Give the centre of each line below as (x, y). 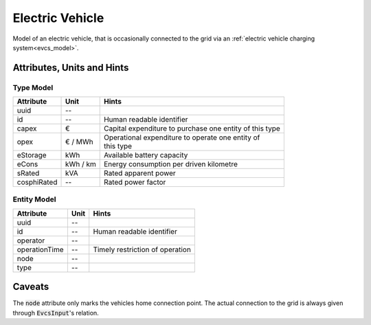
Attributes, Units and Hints (71, 68)
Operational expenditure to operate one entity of (182, 137)
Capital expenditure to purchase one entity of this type (192, 128)
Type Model (33, 87)
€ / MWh (79, 142)
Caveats (31, 287)
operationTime (41, 249)
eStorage (32, 155)
